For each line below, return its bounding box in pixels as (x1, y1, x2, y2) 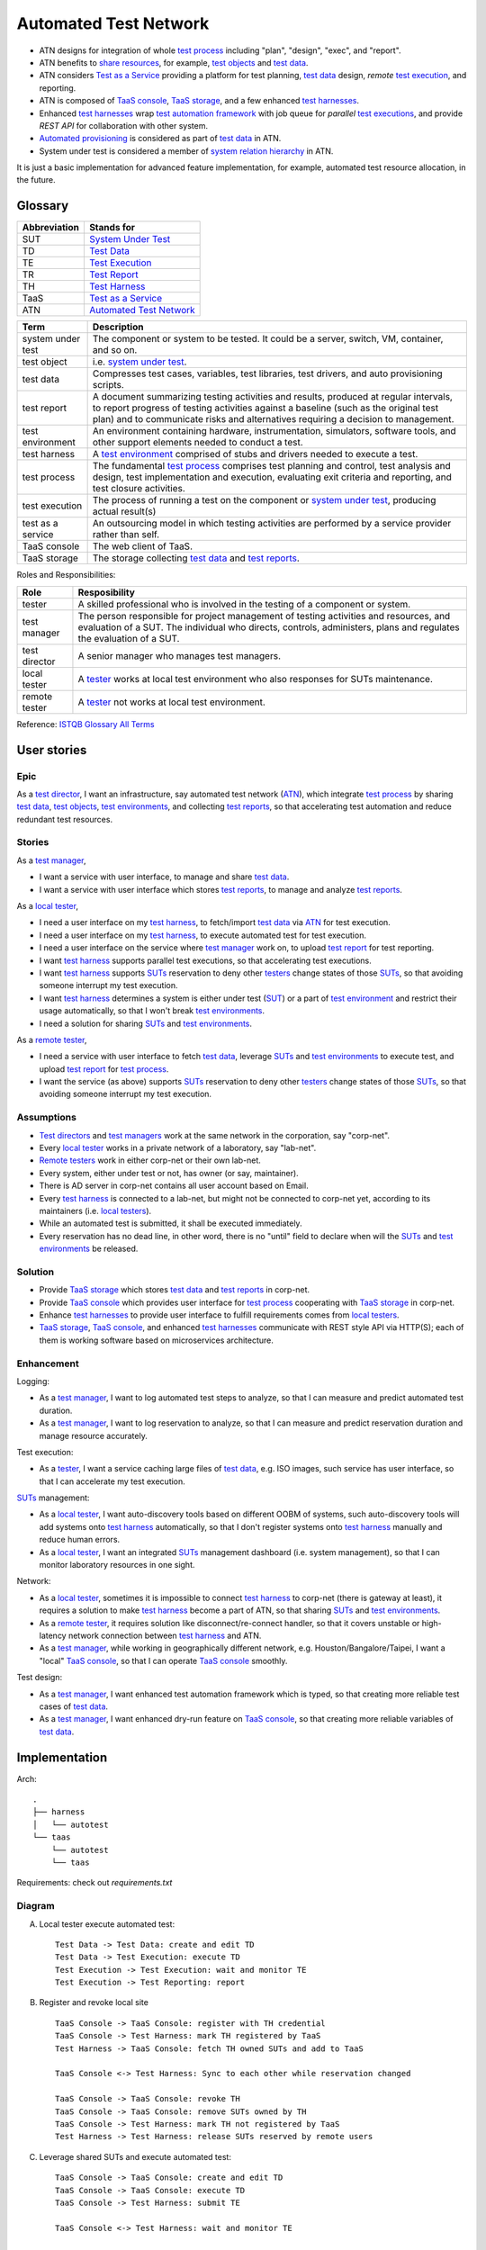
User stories (16, 742, 87, 758)
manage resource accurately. (39, 1430, 148, 1441)
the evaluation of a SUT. (77, 632, 180, 644)
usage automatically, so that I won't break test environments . (39, 1005, 265, 1016)
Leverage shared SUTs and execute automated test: (39, 2151, 231, 2162)
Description (92, 320, 144, 333)
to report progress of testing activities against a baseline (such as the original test (92, 401, 439, 414)
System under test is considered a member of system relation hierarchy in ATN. (39, 145, 334, 157)
